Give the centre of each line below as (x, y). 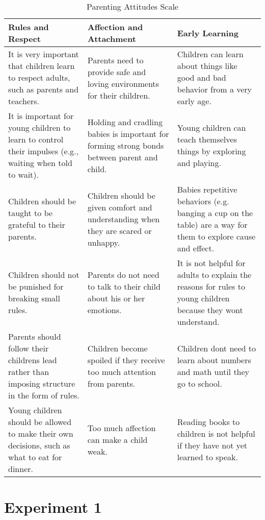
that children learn (42, 66)
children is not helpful (216, 433)
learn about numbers (214, 360)
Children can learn (210, 54)
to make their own (41, 433)
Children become (117, 348)
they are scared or (120, 230)
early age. (194, 101)
